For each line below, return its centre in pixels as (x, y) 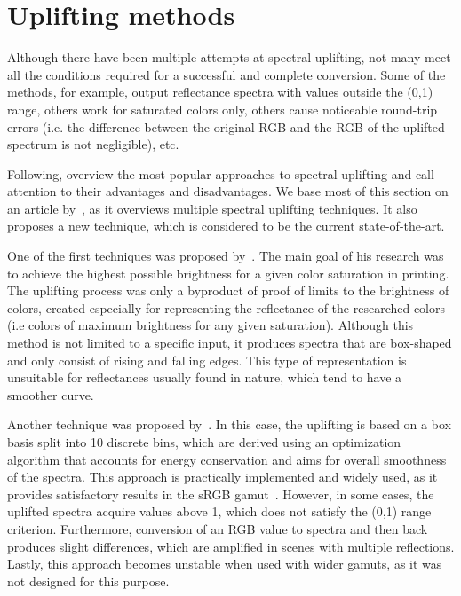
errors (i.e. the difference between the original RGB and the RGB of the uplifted (226, 126)
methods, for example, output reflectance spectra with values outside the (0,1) (220, 92)
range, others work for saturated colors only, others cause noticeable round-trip (223, 109)
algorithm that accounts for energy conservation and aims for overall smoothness (227, 459)
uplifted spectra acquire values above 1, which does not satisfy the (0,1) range (219, 511)
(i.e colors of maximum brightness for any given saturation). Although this (211, 325)
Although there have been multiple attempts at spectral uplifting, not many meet (229, 57)
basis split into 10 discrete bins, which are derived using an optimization (204, 442)
